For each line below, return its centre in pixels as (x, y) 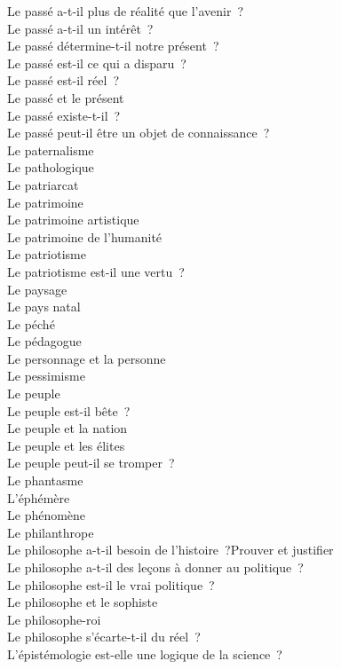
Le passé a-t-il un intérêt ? (80, 28)
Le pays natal (44, 307)
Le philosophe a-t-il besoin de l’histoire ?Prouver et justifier (170, 550)
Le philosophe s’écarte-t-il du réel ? (104, 637)
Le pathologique (51, 167)
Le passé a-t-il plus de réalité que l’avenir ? (126, 11)
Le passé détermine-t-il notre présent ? (113, 46)
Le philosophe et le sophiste (83, 602)
